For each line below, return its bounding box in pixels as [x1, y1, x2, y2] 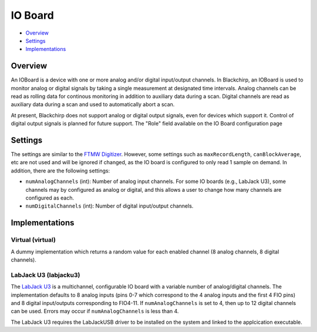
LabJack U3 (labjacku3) [11, 270, 80, 279]
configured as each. [25, 194, 75, 202]
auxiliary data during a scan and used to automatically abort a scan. [11, 101, 175, 108]
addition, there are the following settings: [11, 167, 110, 174]
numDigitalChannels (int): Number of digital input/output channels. [25, 202, 194, 209]
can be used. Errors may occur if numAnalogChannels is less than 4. [11, 308, 179, 315]
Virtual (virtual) [11, 236, 56, 244]
